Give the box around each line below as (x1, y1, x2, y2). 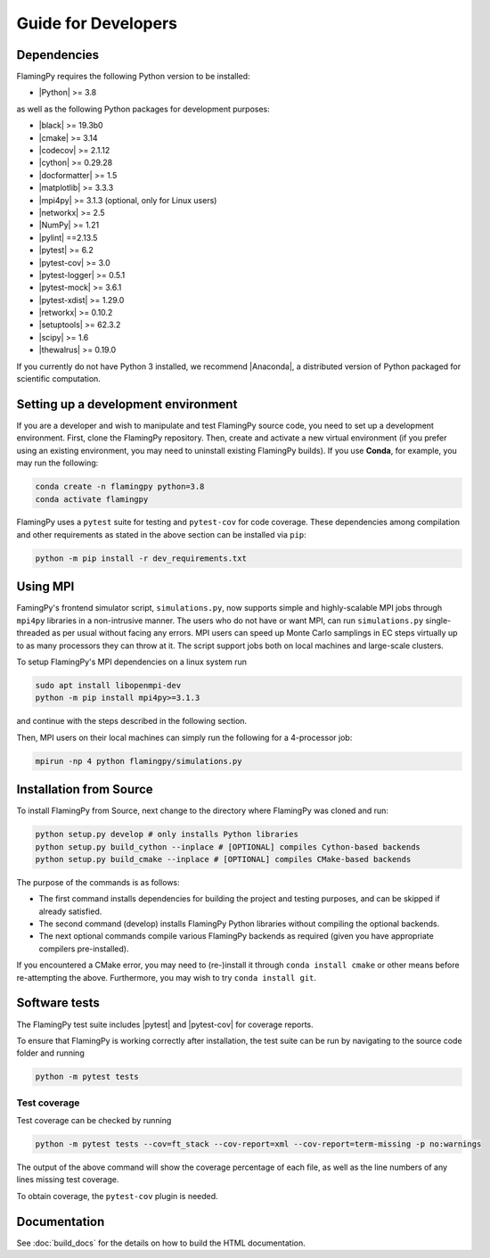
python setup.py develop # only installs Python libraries (35, 829, 298, 840)
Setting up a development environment (16, 397, 238, 412)
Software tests (16, 995, 100, 1011)
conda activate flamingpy (35, 494, 149, 504)
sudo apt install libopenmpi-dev (35, 680, 182, 690)
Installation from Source (16, 782, 153, 797)
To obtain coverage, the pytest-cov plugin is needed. (16, 1190, 218, 1201)
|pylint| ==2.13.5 (38, 232, 98, 243)
